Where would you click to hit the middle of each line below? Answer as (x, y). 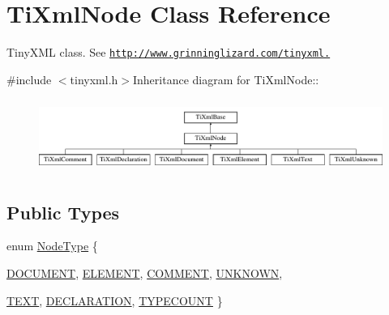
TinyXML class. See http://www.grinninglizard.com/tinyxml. (169, 52)
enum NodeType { (52, 246)
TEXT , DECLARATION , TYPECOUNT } (115, 300)
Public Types (63, 212)
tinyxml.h (94, 79)
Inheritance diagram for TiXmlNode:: (226, 79)
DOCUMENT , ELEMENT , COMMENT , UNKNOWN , (145, 272)
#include (29, 79)
